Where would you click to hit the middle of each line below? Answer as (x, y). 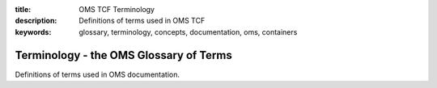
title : (23, 9)
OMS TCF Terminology (117, 9)
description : (36, 21)
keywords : (33, 31)
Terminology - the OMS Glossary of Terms (123, 55)
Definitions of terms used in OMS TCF (142, 21)
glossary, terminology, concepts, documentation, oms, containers (188, 31)
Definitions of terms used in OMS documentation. (97, 74)
